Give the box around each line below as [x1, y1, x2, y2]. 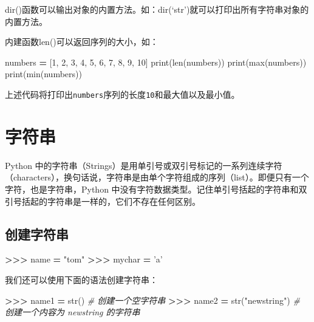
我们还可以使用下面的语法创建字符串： [5, 273, 158, 286]
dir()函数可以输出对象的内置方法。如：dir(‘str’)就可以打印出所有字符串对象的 [5, 3, 309, 15]
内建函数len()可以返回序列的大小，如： [5, 35, 159, 48]
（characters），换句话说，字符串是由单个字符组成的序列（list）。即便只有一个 [5, 171, 309, 183]
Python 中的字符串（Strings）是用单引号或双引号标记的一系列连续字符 [5, 159, 282, 171]
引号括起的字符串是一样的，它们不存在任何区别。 [5, 194, 200, 207]
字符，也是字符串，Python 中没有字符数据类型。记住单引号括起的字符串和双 [5, 182, 307, 195]
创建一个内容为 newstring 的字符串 [5, 306, 140, 318]
